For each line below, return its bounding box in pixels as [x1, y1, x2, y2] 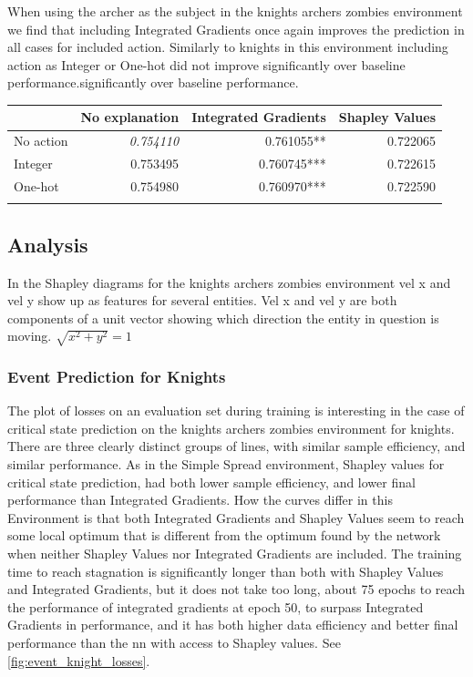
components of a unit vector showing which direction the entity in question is [7, 308, 439, 327]
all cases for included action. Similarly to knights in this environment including [7, 37, 448, 56]
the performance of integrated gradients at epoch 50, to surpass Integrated [7, 597, 424, 616]
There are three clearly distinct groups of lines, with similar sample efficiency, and [7, 436, 466, 456]
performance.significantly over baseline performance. [7, 73, 299, 92]
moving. [7, 326, 52, 345]
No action [14, 131, 68, 150]
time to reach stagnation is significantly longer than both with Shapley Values [7, 561, 444, 580]
